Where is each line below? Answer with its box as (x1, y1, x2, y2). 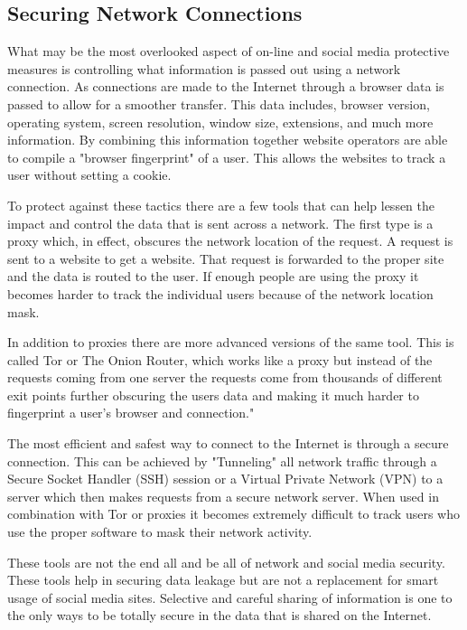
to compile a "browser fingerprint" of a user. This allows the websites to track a (7, 147, 446, 166)
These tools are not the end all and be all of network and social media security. (7, 552, 445, 571)
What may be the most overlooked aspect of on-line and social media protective (7, 42, 450, 61)
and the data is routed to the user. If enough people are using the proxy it (7, 267, 419, 286)
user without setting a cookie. (7, 165, 172, 184)
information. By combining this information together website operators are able (7, 130, 448, 149)
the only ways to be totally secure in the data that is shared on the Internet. (7, 606, 432, 625)
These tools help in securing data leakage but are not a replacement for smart (7, 570, 439, 589)
